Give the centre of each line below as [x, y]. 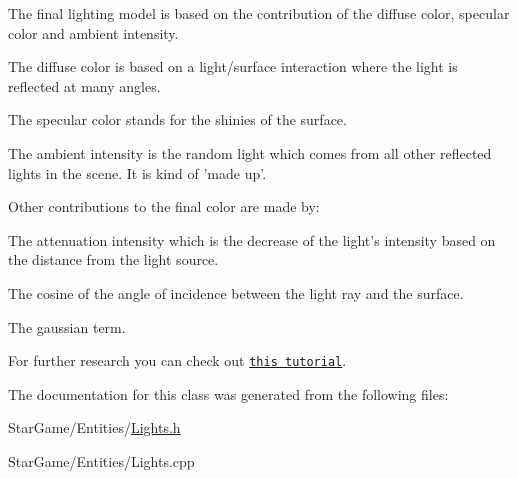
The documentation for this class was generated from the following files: [228, 393]
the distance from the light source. [113, 259]
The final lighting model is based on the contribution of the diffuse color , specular [259, 13]
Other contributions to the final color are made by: [164, 206]
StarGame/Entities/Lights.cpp [101, 460]
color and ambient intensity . [93, 32]
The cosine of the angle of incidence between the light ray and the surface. [236, 292]
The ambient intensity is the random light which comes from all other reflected [250, 152]
